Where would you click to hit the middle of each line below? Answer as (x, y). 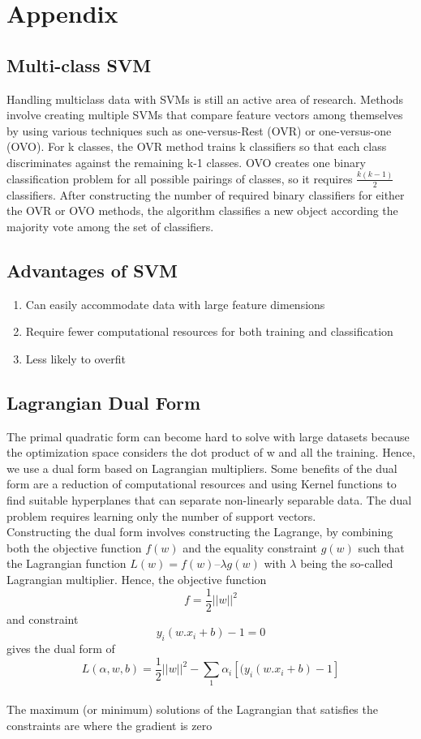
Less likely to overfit (76, 358)
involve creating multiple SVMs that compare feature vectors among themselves (205, 115)
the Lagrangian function (67, 563)
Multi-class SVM (79, 64)
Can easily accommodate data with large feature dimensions (175, 304)
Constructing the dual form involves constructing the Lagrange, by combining (200, 532)
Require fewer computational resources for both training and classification (209, 331)
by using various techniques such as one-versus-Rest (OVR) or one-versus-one (199, 130)
